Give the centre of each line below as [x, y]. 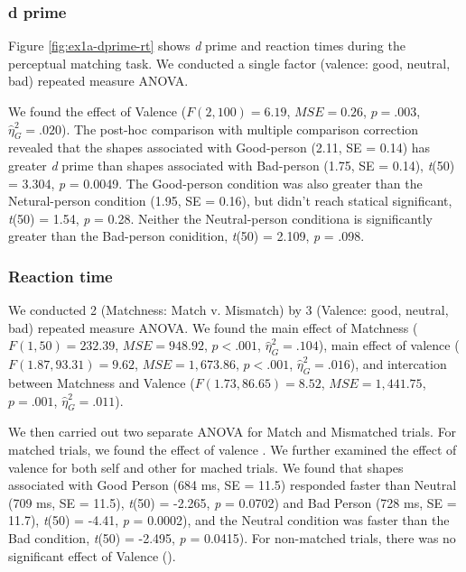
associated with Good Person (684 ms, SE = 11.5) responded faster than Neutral [233, 485]
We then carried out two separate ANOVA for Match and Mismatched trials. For [233, 432]
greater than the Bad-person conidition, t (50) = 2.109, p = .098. [186, 236]
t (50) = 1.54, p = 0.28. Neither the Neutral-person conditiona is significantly [220, 218]
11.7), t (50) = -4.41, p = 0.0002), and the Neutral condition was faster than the [229, 520]
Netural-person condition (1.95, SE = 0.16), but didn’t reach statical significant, [230, 201]
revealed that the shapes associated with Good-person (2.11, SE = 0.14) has [219, 148]
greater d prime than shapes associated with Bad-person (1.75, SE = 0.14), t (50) [232, 165]
